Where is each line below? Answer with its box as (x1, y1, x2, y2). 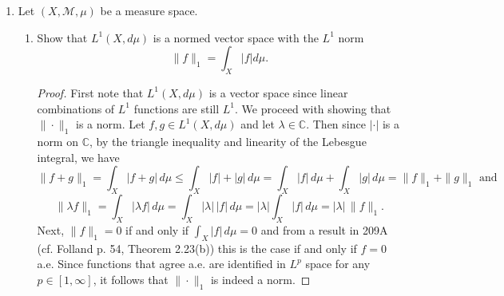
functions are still (133, 100, 220, 116)
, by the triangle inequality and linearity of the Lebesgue (89, 132, 367, 149)
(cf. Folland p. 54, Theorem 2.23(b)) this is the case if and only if (37, 239, 357, 256)
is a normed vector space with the (153, 29, 319, 45)
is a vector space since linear (208, 84, 348, 101)
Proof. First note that (37, 84, 144, 101)
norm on (37, 132, 78, 149)
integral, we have (37, 148, 120, 165)
